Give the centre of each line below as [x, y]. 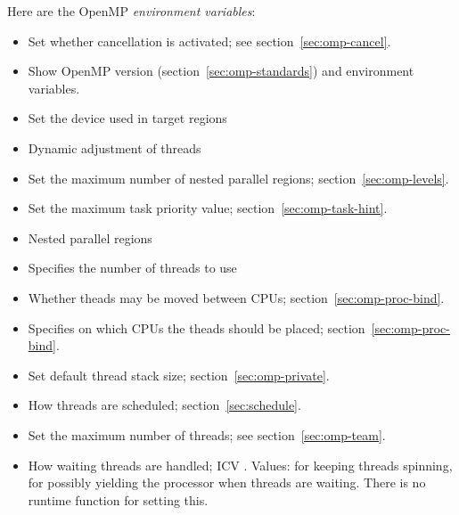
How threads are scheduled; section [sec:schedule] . [164, 405]
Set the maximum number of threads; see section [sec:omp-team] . [207, 434]
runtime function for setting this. [118, 499]
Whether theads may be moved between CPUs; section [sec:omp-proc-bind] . [236, 297]
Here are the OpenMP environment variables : [131, 11]
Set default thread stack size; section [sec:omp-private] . [179, 375]
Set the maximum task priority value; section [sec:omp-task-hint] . [208, 208]
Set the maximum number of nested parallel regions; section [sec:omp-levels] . [238, 178]
